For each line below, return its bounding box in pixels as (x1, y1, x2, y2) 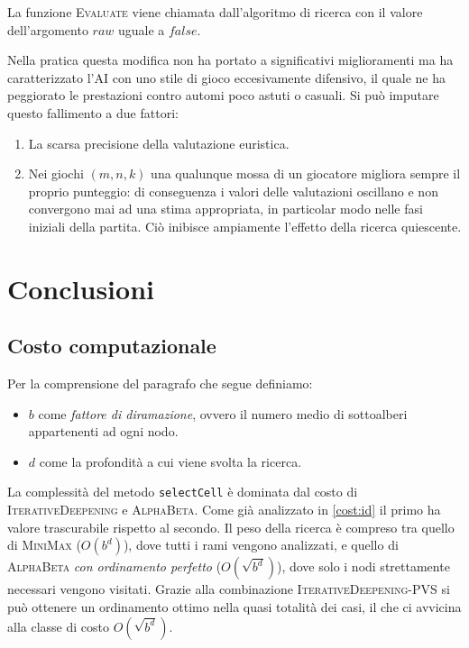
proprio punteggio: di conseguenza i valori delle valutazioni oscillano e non (28, 181, 438, 200)
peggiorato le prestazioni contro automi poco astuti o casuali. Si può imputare (7, 86, 439, 105)
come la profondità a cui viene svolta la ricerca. (39, 452, 302, 470)
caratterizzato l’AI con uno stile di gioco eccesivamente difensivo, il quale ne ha (7, 68, 446, 87)
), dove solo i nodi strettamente (276, 557, 450, 576)
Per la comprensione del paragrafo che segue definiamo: (7, 374, 313, 393)
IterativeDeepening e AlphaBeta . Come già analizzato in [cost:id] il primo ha (7, 500, 441, 519)
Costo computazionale (7, 332, 216, 360)
